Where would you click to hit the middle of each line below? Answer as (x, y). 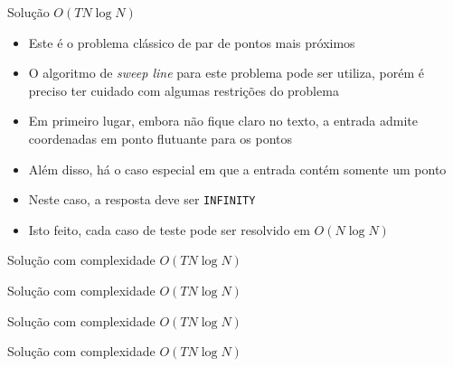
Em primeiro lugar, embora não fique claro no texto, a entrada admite (223, 121)
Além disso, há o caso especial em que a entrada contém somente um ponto (237, 169)
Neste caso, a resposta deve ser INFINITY (142, 199)
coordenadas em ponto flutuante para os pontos (160, 138)
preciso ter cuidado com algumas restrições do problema (184, 90)
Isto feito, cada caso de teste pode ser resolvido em (169, 229)
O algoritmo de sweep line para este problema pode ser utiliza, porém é (226, 73)
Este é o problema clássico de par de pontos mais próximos (192, 42)
